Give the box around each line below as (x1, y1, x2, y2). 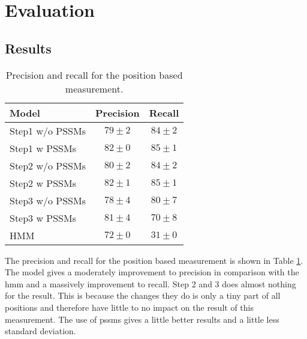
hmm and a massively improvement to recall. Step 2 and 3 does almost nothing (5, 277, 296, 290)
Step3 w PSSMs (10, 210, 76, 225)
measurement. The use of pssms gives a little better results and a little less (5, 313, 279, 325)
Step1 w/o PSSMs (10, 123, 86, 138)
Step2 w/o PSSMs (10, 158, 86, 173)
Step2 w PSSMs (10, 176, 76, 190)
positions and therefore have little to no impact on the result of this (5, 301, 254, 313)
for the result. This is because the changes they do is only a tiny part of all (5, 289, 281, 302)
